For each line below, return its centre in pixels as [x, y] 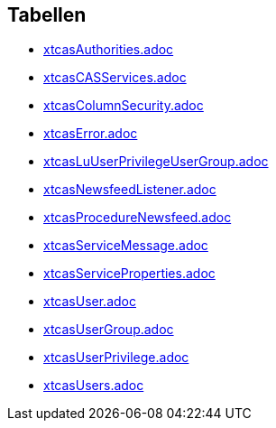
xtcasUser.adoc [90, 302]
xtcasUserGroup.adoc [109, 330]
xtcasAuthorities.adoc [109, 50]
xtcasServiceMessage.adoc [126, 246]
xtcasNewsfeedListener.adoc [130, 190]
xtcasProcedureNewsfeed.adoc [138, 218]
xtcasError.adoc [91, 134]
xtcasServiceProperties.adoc [129, 274]
